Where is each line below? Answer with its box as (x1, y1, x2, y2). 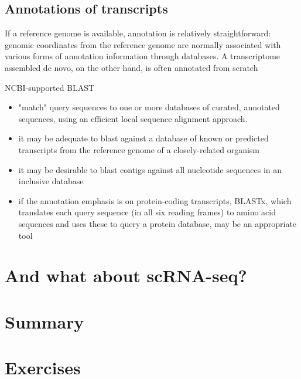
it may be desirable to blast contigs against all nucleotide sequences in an (18, 163, 282, 175)
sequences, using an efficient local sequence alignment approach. (18, 112, 248, 124)
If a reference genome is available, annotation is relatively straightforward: (5, 27, 271, 39)
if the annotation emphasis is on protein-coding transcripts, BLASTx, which (18, 194, 292, 207)
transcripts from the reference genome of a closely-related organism (18, 143, 260, 155)
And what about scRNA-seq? (5, 263, 247, 287)
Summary (5, 309, 84, 333)
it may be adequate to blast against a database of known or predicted (18, 132, 269, 144)
